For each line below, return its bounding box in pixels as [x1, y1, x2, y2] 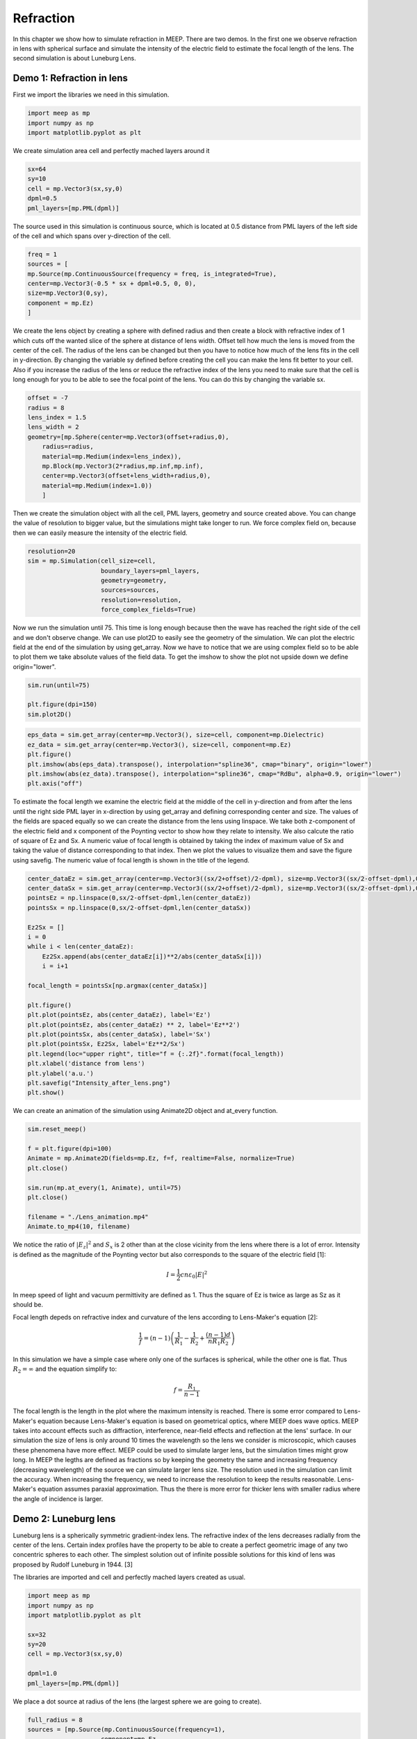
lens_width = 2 [27, 423, 79, 431]
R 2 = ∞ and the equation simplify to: [13, 1365, 117, 1375]
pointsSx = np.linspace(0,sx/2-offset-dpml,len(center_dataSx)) [27, 904, 252, 911]
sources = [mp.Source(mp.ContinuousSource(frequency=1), [27, 1726, 226, 1733]
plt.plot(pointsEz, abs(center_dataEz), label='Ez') [27, 1011, 211, 1019]
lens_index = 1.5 [27, 413, 87, 421]
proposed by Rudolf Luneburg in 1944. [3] [13, 1560, 133, 1569]
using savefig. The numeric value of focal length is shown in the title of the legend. [13, 856, 250, 864]
